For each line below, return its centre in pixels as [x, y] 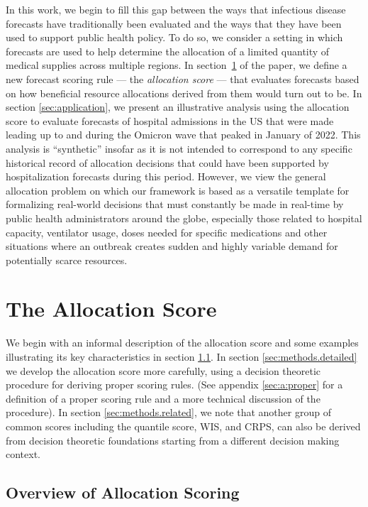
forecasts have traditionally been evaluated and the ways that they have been [174, 23]
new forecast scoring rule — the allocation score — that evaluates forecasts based [183, 78]
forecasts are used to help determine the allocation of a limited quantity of [168, 51]
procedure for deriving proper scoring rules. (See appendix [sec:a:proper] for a [174, 385]
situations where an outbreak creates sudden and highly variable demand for [172, 246]
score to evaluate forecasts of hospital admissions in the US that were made [170, 120]
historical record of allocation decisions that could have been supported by [167, 162]
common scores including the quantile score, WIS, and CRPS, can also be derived [183, 426]
